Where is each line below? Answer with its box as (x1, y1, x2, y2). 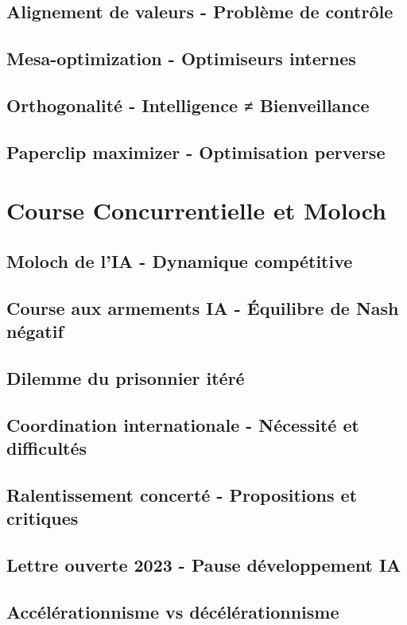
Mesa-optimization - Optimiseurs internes (6, 46, 356, 71)
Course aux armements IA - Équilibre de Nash (6, 295, 399, 320)
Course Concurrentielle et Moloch (6, 194, 386, 227)
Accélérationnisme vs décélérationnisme (6, 599, 339, 623)
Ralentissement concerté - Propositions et (6, 482, 358, 507)
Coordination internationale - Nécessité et (6, 412, 359, 437)
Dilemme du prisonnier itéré (6, 365, 245, 390)
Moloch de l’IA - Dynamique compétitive (6, 248, 353, 273)
